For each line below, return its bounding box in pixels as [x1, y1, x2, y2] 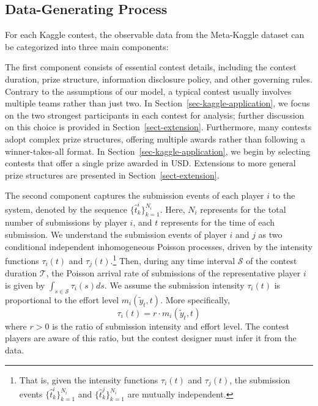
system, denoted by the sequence [5, 202, 128, 215]
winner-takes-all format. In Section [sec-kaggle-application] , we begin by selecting [5, 144, 311, 157]
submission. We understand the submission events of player [5, 228, 227, 241]
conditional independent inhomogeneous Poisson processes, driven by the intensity [5, 240, 312, 253]
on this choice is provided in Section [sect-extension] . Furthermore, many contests [5, 120, 312, 133]
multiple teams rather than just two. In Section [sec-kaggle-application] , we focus [5, 97, 310, 109]
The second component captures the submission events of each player [5, 189, 264, 202]
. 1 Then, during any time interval [110, 253, 235, 267]
